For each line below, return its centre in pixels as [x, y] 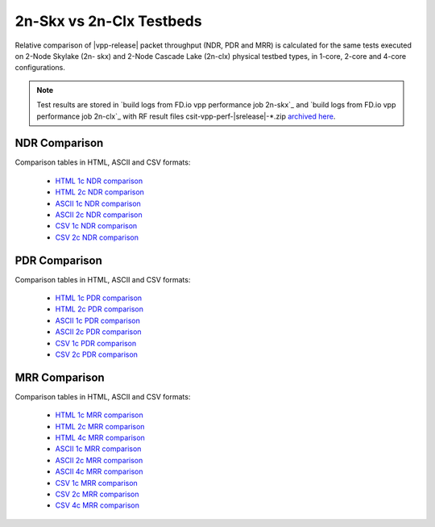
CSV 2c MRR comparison [97, 494]
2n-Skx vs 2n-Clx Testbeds [108, 21]
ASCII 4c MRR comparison [99, 471]
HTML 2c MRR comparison [100, 426]
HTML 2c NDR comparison [100, 192]
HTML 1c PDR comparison [99, 298]
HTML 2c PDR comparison [99, 309]
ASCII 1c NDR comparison [98, 203]
